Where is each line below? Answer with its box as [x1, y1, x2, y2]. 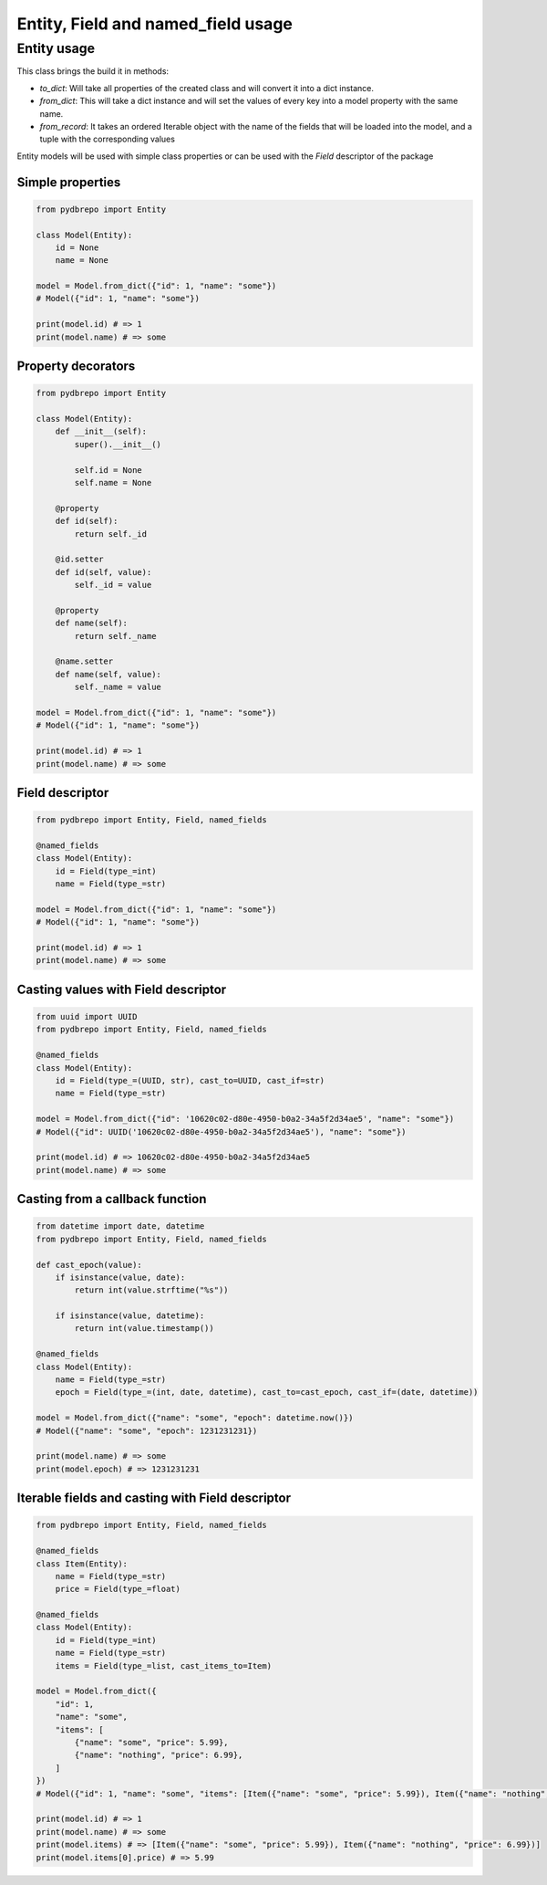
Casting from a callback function [16, 1191, 207, 1207]
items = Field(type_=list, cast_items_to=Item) [55, 1660, 273, 1670]
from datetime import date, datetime [36, 1221, 205, 1231]
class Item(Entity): [36, 1558, 128, 1569]
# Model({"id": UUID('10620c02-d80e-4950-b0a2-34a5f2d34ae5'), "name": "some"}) [36, 1126, 407, 1136]
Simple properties [16, 174, 121, 190]
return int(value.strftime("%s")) [74, 1285, 229, 1295]
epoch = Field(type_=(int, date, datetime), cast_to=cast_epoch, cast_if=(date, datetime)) [55, 1388, 479, 1398]
